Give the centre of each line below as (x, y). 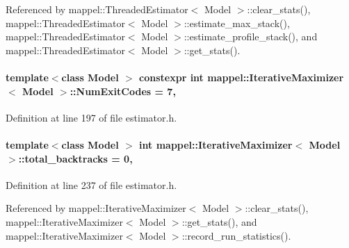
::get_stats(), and (219, 221)
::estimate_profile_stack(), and (251, 36)
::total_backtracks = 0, (75, 158)
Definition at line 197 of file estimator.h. (91, 117)
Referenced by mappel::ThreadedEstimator (97, 9)
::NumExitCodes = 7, (123, 91)
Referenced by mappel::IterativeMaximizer (96, 208)
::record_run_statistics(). (236, 235)
